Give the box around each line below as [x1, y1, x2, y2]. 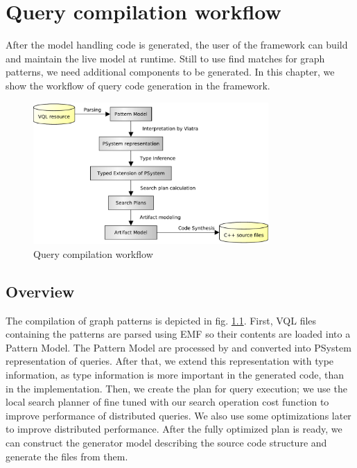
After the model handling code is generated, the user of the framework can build [6, 37, 348, 52]
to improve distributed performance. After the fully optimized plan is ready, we [6, 422, 342, 436]
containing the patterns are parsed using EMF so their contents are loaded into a [6, 327, 351, 341]
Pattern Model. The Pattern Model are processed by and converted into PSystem [6, 340, 351, 354]
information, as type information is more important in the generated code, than [6, 367, 345, 381]
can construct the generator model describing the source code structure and [6, 435, 327, 449]
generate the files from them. [6, 449, 128, 463]
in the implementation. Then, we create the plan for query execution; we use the [6, 381, 347, 395]
